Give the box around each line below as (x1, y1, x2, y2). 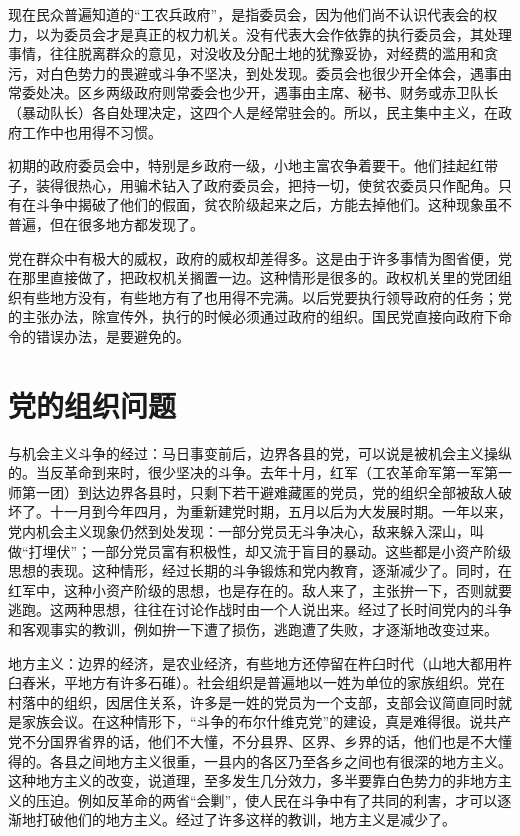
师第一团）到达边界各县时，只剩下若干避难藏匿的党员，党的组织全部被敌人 (8, 481, 498, 502)
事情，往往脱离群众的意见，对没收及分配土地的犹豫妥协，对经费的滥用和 (8, 43, 484, 64)
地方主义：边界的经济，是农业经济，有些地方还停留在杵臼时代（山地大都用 (8, 652, 498, 673)
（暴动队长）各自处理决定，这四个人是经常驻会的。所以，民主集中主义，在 (8, 101, 498, 122)
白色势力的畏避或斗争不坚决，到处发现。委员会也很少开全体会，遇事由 (49, 62, 512, 83)
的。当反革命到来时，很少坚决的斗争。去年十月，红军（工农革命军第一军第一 (8, 462, 512, 483)
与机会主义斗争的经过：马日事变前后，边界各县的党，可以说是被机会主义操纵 (8, 442, 512, 463)
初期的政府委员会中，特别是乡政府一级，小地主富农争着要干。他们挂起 (8, 155, 470, 176)
